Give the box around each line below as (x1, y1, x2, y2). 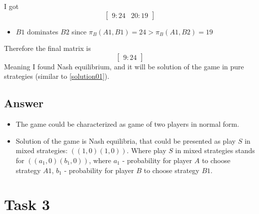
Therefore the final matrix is (4, 43, 91, 53)
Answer (4, 95, 44, 111)
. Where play (126, 145, 166, 156)
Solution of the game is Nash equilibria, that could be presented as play (15, 135, 236, 146)
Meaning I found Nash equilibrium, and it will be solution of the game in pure (4, 61, 244, 71)
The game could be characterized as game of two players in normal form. (15, 119, 239, 129)
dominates (27, 26, 58, 36)
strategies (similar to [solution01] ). (4, 71, 109, 81)
